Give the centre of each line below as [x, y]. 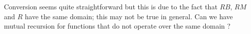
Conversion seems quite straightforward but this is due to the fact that [111, 6]
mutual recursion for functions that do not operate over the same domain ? [117, 26]
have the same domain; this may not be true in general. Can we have [129, 16]
